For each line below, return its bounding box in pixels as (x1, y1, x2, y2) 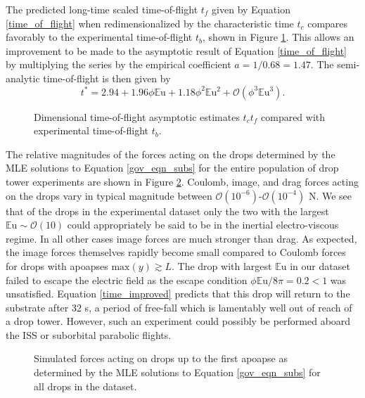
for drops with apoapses (6, 258, 108, 273)
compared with (261, 109, 326, 124)
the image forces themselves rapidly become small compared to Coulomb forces (6, 245, 346, 259)
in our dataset (290, 258, 350, 273)
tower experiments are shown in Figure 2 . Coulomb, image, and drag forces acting (6, 174, 359, 188)
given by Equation (212, 2, 290, 16)
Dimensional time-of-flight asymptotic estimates (34, 109, 240, 124)
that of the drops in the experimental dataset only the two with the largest (6, 203, 329, 218)
